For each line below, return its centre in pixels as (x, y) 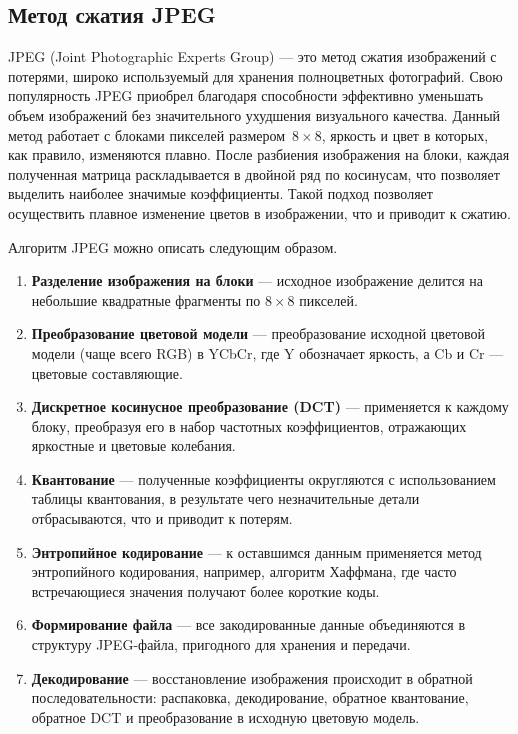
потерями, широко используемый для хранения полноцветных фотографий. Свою (255, 75)
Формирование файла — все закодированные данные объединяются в (248, 624)
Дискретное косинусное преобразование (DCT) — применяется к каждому (270, 406)
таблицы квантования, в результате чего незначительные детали (225, 498)
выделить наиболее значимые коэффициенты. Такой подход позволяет (220, 193)
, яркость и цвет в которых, (405, 134)
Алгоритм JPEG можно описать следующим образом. (173, 246)
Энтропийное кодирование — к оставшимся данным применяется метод (256, 551)
